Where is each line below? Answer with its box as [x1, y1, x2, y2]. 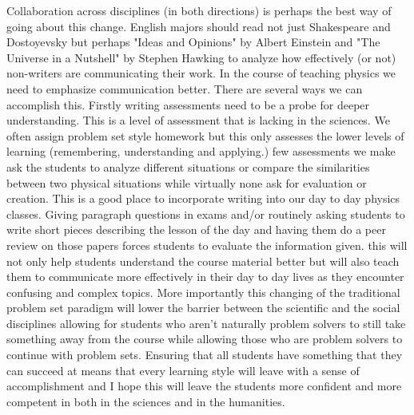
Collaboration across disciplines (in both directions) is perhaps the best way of [6, 2, 392, 18]
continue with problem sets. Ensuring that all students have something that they [6, 346, 403, 363]
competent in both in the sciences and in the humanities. [6, 393, 285, 409]
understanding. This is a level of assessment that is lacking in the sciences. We [6, 112, 390, 128]
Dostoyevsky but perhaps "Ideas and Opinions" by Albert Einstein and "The [6, 34, 380, 50]
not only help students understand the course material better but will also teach [6, 252, 400, 269]
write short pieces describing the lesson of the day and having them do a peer [6, 221, 386, 238]
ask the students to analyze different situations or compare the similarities [6, 158, 370, 175]
